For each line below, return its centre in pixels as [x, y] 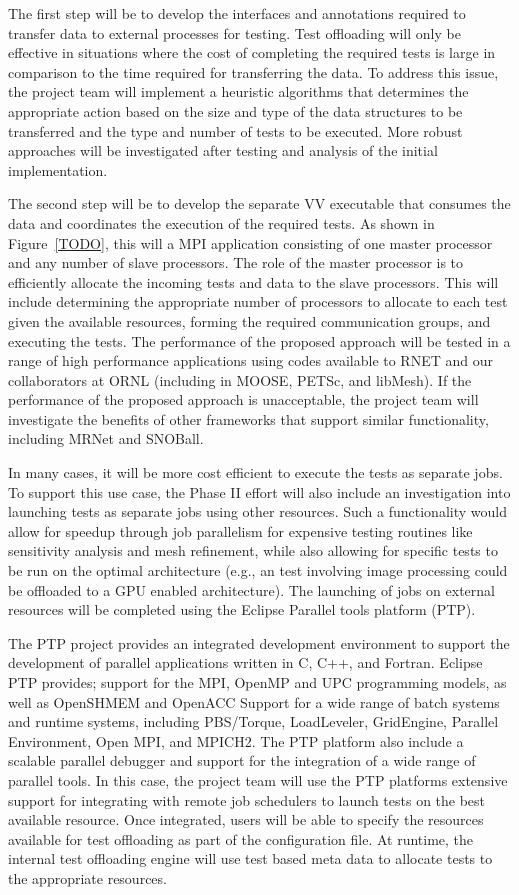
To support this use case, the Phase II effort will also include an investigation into [259, 491]
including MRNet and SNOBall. [106, 438]
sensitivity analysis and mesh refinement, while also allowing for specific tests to [253, 550]
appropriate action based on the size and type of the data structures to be [235, 110]
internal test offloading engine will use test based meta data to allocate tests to [250, 858]
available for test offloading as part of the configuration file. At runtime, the [241, 838]
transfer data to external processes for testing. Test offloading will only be [234, 32]
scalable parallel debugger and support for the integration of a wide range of [242, 760]
